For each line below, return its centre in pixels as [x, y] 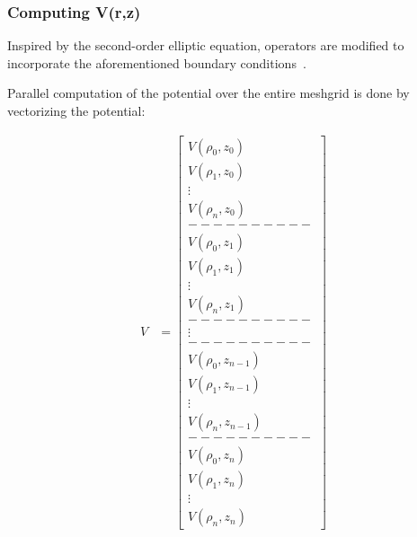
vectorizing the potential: [76, 110]
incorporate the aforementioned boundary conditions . [157, 62]
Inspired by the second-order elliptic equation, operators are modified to [206, 45]
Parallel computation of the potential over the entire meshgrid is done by [208, 93]
